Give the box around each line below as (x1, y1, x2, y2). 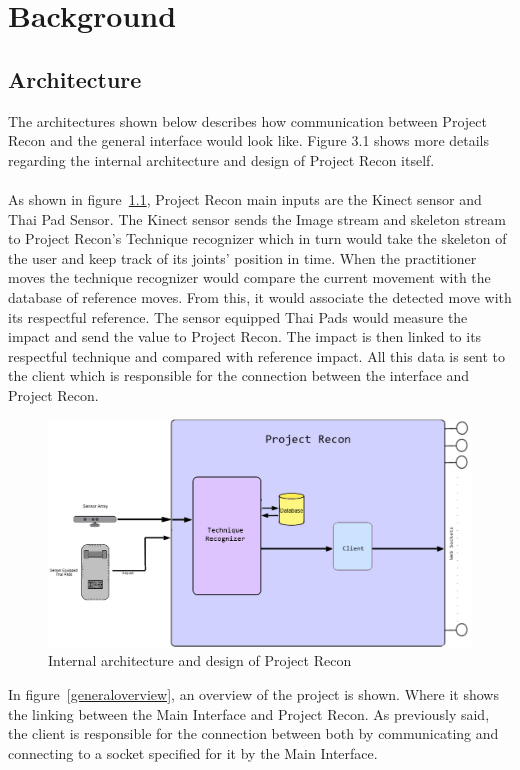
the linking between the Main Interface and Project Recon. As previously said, (8, 703, 490, 724)
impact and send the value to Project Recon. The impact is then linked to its (8, 326, 482, 347)
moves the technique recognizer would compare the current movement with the (8, 267, 491, 288)
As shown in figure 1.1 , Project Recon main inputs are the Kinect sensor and (8, 188, 482, 209)
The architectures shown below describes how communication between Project (8, 110, 487, 131)
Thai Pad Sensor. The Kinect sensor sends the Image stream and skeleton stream (8, 208, 506, 229)
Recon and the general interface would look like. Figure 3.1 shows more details (8, 130, 490, 151)
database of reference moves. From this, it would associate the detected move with (8, 286, 512, 307)
